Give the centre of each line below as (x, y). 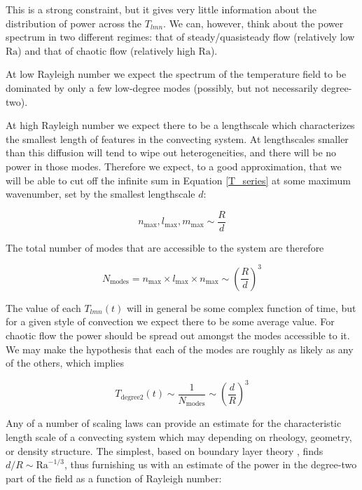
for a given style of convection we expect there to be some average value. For (170, 321)
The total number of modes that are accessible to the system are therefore (165, 247)
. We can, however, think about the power (253, 23)
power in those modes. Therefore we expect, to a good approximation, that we (174, 166)
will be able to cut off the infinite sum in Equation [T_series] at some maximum (178, 180)
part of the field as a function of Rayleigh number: (114, 478)
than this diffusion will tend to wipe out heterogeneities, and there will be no (171, 152)
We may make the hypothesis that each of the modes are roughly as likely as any (180, 349)
